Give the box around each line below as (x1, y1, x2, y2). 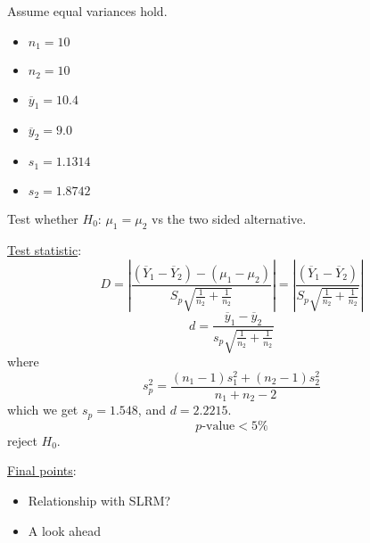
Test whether (7, 210, 78, 227)
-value (201, 419, 235, 432)
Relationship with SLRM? (28, 490, 171, 509)
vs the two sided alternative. (151, 210, 307, 227)
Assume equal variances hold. (7, 2, 168, 20)
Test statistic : (7, 240, 82, 259)
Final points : (7, 461, 77, 480)
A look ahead (28, 521, 102, 539)
